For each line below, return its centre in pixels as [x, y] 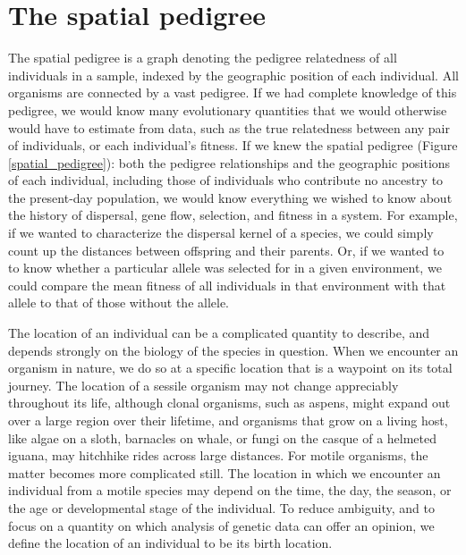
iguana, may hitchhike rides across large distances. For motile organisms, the [218, 455]
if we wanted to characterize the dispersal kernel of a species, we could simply [221, 233]
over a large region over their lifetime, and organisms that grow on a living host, [228, 420]
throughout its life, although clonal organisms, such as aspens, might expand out [229, 403]
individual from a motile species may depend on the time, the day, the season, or [230, 490]
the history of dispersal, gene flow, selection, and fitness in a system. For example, [233, 215]
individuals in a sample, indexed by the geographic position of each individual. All [233, 75]
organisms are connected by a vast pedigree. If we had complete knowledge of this [233, 92]
